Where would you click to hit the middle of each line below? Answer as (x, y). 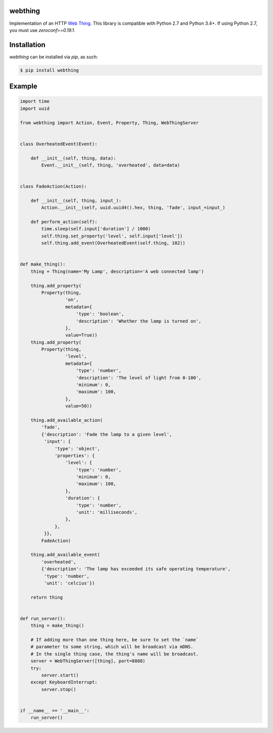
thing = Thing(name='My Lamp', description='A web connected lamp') (117, 271)
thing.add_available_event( (65, 555)
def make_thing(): (43, 264)
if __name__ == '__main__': (55, 710)
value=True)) (81, 335)
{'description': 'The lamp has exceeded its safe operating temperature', (136, 569)
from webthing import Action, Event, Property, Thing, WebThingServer (109, 123)
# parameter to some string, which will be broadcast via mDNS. (112, 647)
